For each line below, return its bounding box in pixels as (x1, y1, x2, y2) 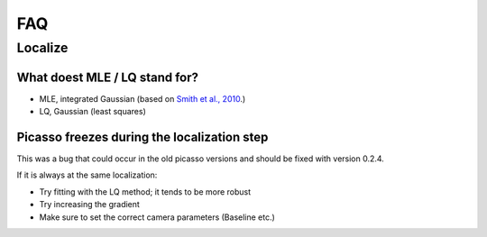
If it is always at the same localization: (16, 169, 158, 180)
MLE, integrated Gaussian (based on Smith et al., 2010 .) (39, 93, 246, 104)
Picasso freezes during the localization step (16, 129, 269, 144)
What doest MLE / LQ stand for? (16, 69, 198, 85)
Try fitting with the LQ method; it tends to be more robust (39, 186, 252, 197)
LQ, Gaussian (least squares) (39, 106, 146, 117)
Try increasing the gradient (39, 199, 140, 210)
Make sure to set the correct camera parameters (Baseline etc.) (39, 212, 275, 223)
